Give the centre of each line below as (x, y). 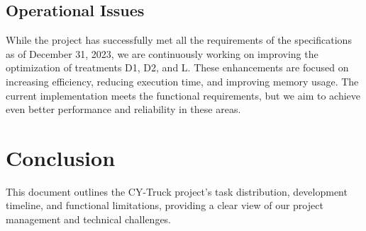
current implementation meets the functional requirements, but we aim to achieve (183, 95)
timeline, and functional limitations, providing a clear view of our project (165, 205)
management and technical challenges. (89, 219)
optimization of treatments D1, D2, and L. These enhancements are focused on (177, 67)
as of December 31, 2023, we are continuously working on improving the (162, 53)
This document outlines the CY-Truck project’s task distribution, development (177, 191)
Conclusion (61, 157)
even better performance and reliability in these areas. (123, 109)
